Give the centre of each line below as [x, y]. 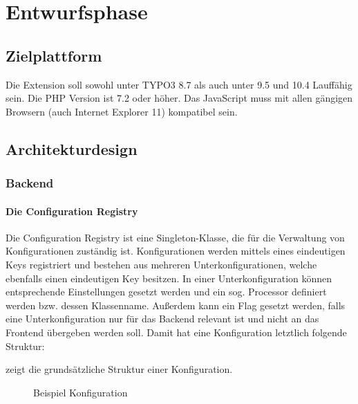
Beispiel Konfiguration [81, 392]
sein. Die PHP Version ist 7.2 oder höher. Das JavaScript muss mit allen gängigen [179, 98]
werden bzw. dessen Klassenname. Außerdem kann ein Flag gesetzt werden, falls [176, 305]
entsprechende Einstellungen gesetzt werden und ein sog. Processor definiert [166, 292]
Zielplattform [54, 55]
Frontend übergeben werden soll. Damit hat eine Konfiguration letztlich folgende [176, 332]
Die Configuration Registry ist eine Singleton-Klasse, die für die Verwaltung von [175, 237]
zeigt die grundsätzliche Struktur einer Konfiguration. [119, 369]
